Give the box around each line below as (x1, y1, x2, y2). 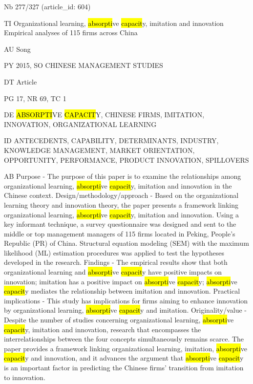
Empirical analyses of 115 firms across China (4, 27, 138, 38)
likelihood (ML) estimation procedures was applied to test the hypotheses (4, 247, 225, 257)
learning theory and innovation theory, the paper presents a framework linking (4, 199, 238, 210)
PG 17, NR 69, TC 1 (4, 93, 66, 103)
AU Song (4, 43, 31, 54)
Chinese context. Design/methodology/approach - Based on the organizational (4, 190, 239, 200)
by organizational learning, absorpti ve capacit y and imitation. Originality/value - (4, 305, 247, 315)
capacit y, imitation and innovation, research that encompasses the (4, 324, 201, 334)
